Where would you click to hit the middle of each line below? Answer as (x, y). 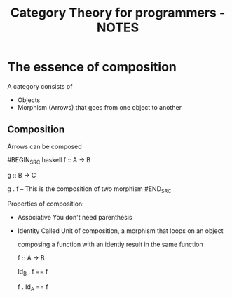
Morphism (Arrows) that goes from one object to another (100, 107)
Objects (29, 100)
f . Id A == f (33, 288)
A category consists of (40, 86)
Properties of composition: (46, 204)
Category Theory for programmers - (118, 13)
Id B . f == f (33, 272)
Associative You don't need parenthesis (75, 218)
